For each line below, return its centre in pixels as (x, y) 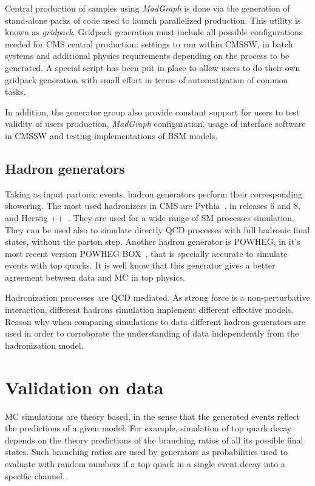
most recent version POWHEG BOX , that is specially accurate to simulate (146, 253)
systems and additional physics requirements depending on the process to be (147, 56)
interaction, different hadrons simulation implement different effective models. (149, 310)
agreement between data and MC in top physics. (95, 277)
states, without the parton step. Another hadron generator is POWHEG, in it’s (153, 241)
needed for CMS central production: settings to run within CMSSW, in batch (149, 43)
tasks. (15, 91)
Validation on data (84, 387)
